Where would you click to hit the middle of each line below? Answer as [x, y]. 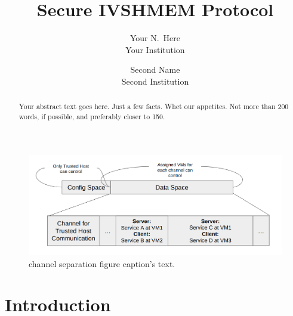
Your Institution [155, 49]
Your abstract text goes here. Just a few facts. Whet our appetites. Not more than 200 [154, 106]
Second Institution [155, 81]
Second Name [155, 69]
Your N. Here [155, 38]
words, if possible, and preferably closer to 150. [92, 116]
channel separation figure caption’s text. [102, 263]
